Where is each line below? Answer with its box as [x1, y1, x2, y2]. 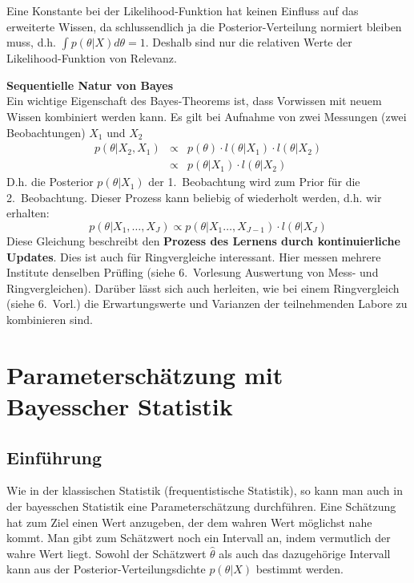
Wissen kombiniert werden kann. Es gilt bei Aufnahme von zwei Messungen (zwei [6, 107, 407, 124]
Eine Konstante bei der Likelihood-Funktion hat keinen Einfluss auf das [6, 2, 359, 18]
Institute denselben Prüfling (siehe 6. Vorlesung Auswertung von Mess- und [6, 264, 379, 281]
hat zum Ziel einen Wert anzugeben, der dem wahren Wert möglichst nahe [6, 513, 372, 530]
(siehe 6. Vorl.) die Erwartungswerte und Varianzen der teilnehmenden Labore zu [6, 295, 408, 312]
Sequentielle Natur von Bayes [6, 76, 174, 93]
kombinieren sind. [6, 310, 93, 327]
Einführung [6, 444, 102, 469]
